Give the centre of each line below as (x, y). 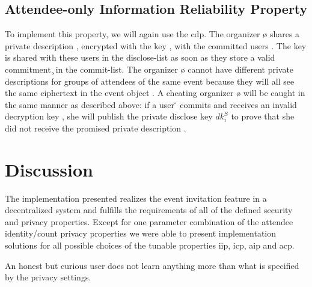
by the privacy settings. (48, 277)
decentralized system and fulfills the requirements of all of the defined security (149, 210)
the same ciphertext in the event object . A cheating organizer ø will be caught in (155, 93)
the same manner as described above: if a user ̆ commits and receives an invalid (151, 104)
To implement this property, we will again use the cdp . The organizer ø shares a (152, 34)
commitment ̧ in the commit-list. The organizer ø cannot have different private (149, 69)
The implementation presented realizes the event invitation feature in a (136, 198)
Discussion (49, 169)
